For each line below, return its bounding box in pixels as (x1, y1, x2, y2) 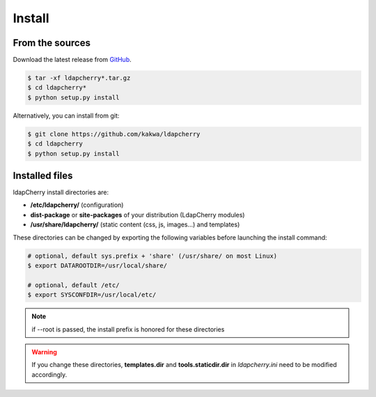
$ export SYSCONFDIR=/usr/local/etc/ (27, 291, 157, 299)
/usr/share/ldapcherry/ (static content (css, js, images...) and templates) (30, 220, 240, 229)
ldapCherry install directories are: (13, 188, 109, 196)
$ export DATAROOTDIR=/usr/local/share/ (27, 262, 167, 270)
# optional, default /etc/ (27, 281, 120, 289)
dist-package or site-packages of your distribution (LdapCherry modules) (30, 210, 245, 219)
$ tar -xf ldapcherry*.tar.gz (27, 74, 131, 82)
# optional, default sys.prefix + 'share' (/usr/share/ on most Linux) (27, 251, 278, 260)
